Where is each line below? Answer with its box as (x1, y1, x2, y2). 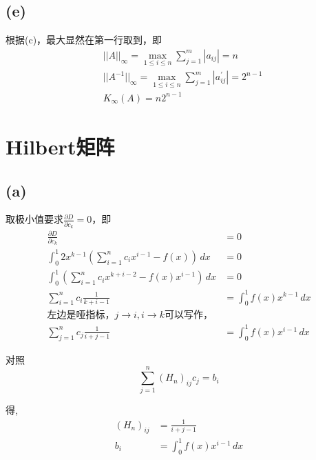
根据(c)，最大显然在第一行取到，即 (6, 32, 162, 47)
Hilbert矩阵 (6, 132, 115, 161)
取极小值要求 (6, 212, 63, 226)
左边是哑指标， (47, 310, 115, 321)
